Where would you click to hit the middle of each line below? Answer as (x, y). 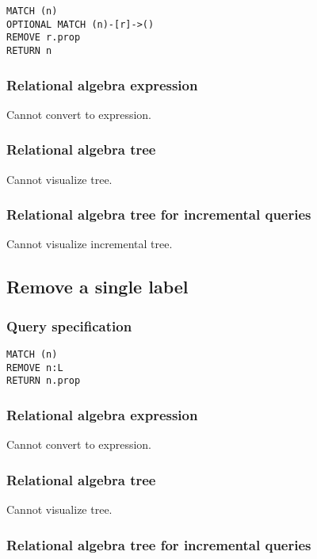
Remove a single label (97, 287)
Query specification (69, 325)
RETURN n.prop (44, 381)
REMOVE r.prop (44, 38)
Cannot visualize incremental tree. (90, 244)
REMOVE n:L (35, 368)
